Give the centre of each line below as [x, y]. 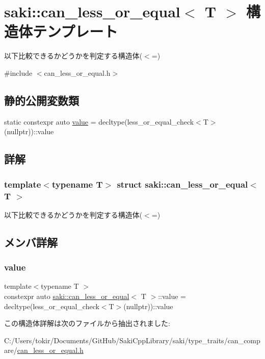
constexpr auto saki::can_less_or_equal [67, 296]
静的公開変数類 [42, 100]
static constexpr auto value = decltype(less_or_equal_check [99, 121]
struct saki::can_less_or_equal [182, 184]
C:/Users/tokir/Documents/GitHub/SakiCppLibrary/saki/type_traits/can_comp [132, 340]
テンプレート [75, 31]
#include [18, 72]
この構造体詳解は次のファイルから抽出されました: [87, 323]
